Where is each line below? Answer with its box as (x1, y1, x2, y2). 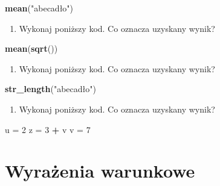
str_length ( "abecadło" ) (5, 82, 96, 95)
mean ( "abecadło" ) (5, 2, 74, 14)
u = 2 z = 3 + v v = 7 (5, 123, 91, 135)
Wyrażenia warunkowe (5, 158, 195, 183)
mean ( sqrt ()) (5, 42, 58, 55)
